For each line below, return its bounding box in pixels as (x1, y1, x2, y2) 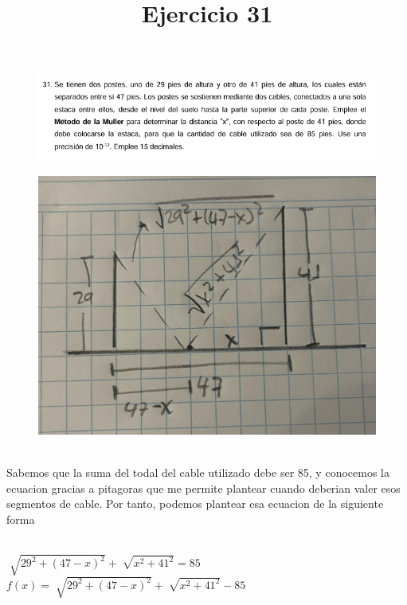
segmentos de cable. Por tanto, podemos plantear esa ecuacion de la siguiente (6, 495, 384, 512)
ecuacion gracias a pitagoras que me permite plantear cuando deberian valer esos (6, 479, 401, 496)
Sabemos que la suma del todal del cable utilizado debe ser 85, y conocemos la (6, 464, 389, 481)
